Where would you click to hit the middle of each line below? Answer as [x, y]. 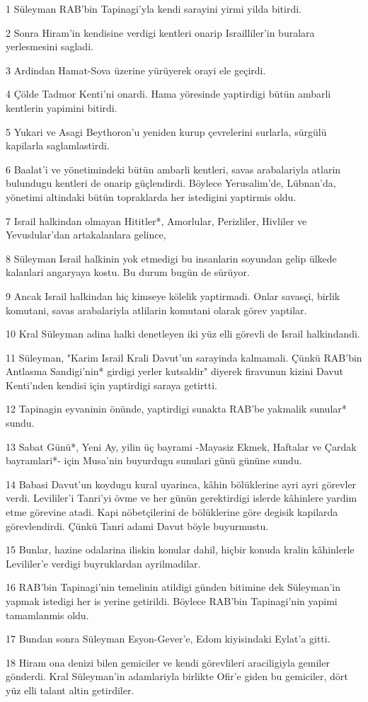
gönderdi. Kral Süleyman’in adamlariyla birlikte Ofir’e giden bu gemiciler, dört [177, 676]
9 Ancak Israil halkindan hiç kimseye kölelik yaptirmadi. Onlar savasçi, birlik [173, 295]
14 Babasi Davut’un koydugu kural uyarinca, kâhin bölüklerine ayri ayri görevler [181, 484]
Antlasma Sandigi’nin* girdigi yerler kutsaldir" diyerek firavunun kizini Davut [174, 371]
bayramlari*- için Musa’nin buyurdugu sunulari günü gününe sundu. [154, 460]
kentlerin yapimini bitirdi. [62, 107]
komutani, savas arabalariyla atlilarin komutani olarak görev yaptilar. [156, 310]
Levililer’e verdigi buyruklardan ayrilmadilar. [103, 563]
